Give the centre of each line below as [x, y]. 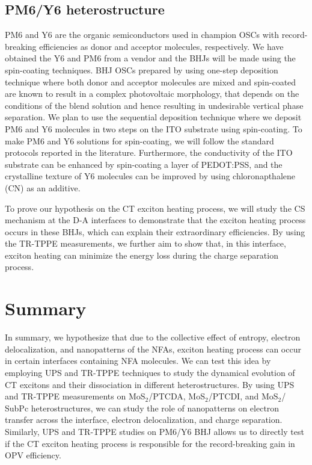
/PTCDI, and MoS [243, 396]
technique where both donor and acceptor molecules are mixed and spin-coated [151, 82]
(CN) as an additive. [43, 187]
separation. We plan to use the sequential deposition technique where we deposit [153, 117]
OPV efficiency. [33, 455]
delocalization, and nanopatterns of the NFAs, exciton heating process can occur [153, 349]
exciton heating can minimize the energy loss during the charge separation [142, 255]
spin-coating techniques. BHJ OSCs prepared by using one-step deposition [142, 69]
